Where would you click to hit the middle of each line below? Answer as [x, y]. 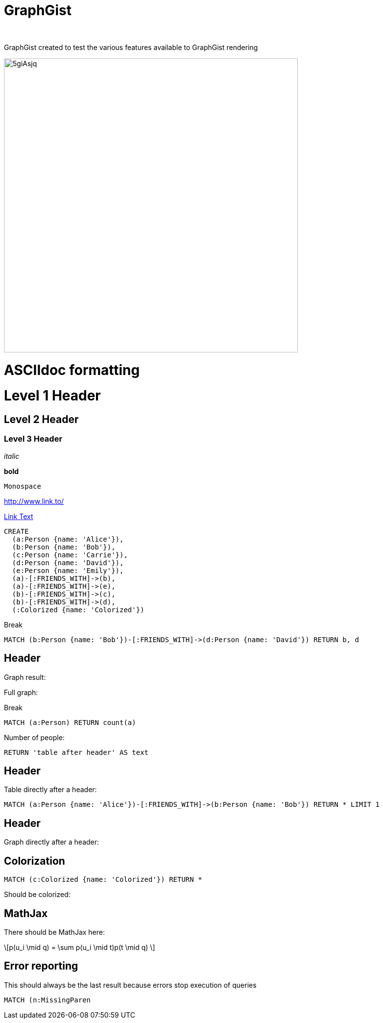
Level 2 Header [41, 419]
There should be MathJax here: [55, 932]
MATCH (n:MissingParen [48, 1000]
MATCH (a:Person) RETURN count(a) [70, 722]
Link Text [19, 516]
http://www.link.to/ [34, 501]
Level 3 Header [33, 439]
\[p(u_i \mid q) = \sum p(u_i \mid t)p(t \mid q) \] [80, 948]
